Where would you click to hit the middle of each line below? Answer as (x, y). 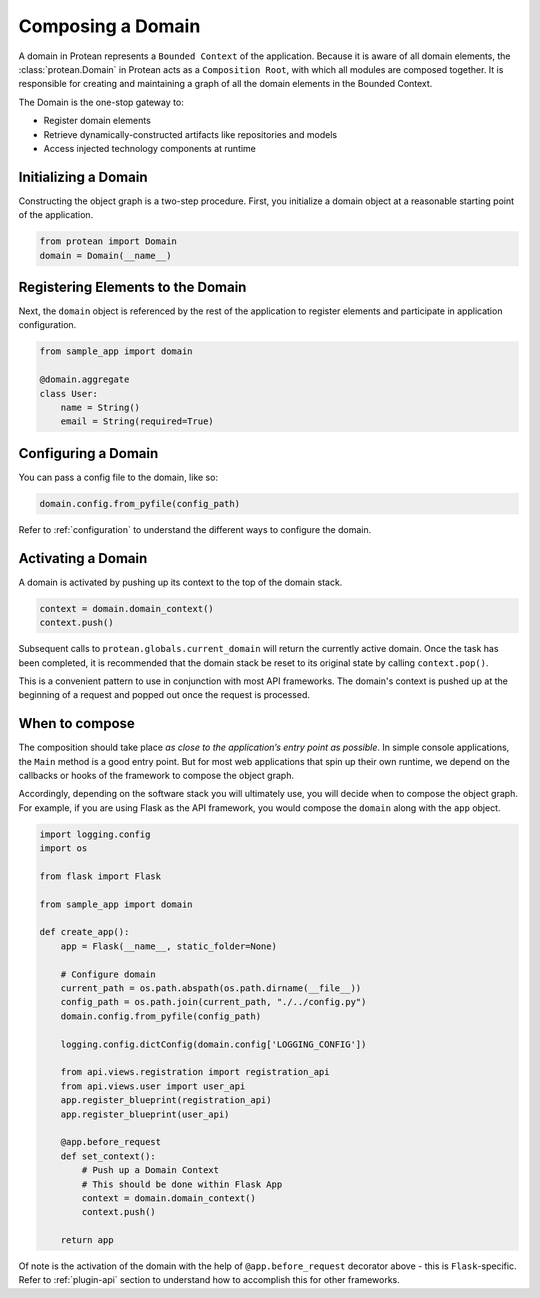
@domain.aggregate (84, 379)
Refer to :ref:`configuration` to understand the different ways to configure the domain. (195, 529)
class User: (69, 393)
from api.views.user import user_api (153, 1086)
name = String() (100, 407)
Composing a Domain (109, 26)
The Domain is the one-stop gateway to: (101, 102)
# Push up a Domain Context (150, 1170)
